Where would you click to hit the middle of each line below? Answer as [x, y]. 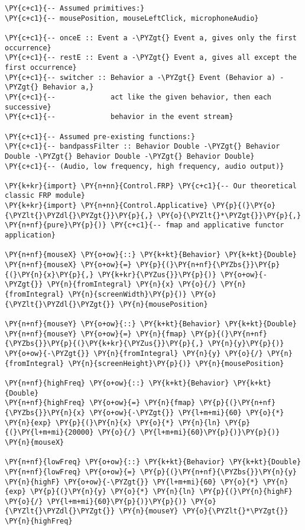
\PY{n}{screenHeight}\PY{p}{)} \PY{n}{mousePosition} [176, 363]
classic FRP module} [45, 196]
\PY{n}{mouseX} [35, 442]
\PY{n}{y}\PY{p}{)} [246, 344]
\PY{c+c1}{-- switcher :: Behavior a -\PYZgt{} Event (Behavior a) [140, 77]
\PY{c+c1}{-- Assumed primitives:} [75, 8]
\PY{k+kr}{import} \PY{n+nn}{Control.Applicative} [106, 206]
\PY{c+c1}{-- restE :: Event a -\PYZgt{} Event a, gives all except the [151, 58]
